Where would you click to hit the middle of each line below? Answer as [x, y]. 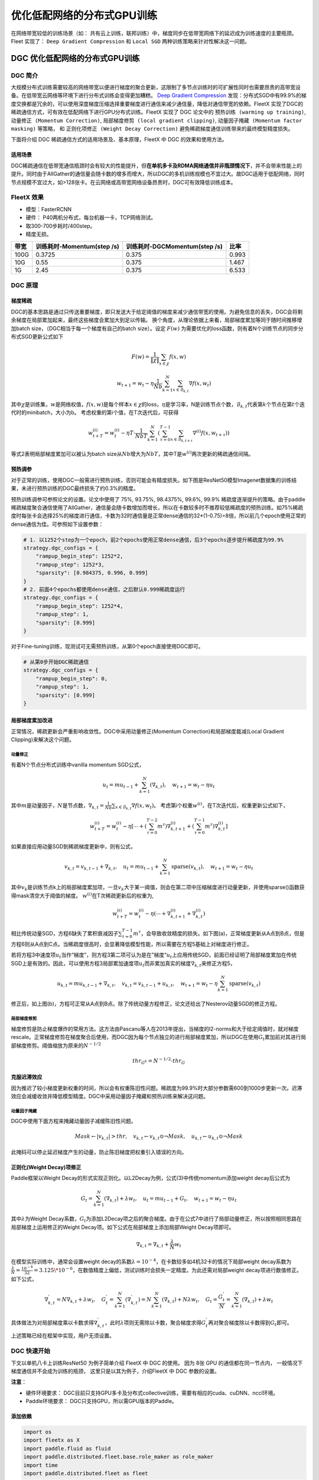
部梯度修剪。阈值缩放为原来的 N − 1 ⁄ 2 [56, 1045]
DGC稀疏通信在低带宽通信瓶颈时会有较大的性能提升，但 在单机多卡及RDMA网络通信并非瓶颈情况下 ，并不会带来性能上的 [157, 165]
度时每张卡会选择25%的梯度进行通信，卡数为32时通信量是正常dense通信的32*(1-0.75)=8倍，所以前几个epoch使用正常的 [159, 516]
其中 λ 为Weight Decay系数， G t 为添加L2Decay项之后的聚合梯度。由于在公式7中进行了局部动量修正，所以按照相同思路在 [157, 1220]
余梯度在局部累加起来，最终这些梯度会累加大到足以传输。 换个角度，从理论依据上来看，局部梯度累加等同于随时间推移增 [157, 320]
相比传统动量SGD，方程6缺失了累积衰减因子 [65, 933]
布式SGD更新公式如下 [37, 337]
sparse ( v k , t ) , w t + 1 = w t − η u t [212, 867]
